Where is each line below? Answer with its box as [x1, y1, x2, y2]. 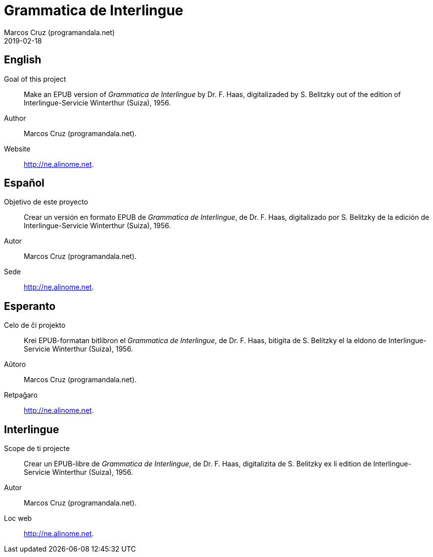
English [4, 53, 42, 66]
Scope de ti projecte [4, 444, 70, 453]
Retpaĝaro [4, 391, 38, 400]
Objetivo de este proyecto [4, 198, 88, 206]
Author [4, 113, 26, 122]
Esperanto [4, 300, 56, 312]
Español [4, 177, 45, 190]
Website [4, 144, 31, 153]
